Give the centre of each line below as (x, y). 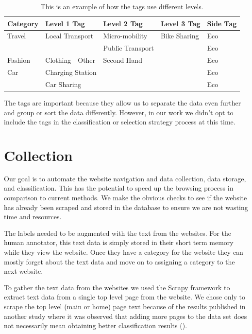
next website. (24, 271)
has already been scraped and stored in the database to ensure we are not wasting (126, 207)
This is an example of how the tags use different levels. (122, 6)
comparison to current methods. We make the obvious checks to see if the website (126, 197)
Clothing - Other (70, 60)
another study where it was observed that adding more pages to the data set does (126, 316)
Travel (17, 36)
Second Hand (123, 60)
